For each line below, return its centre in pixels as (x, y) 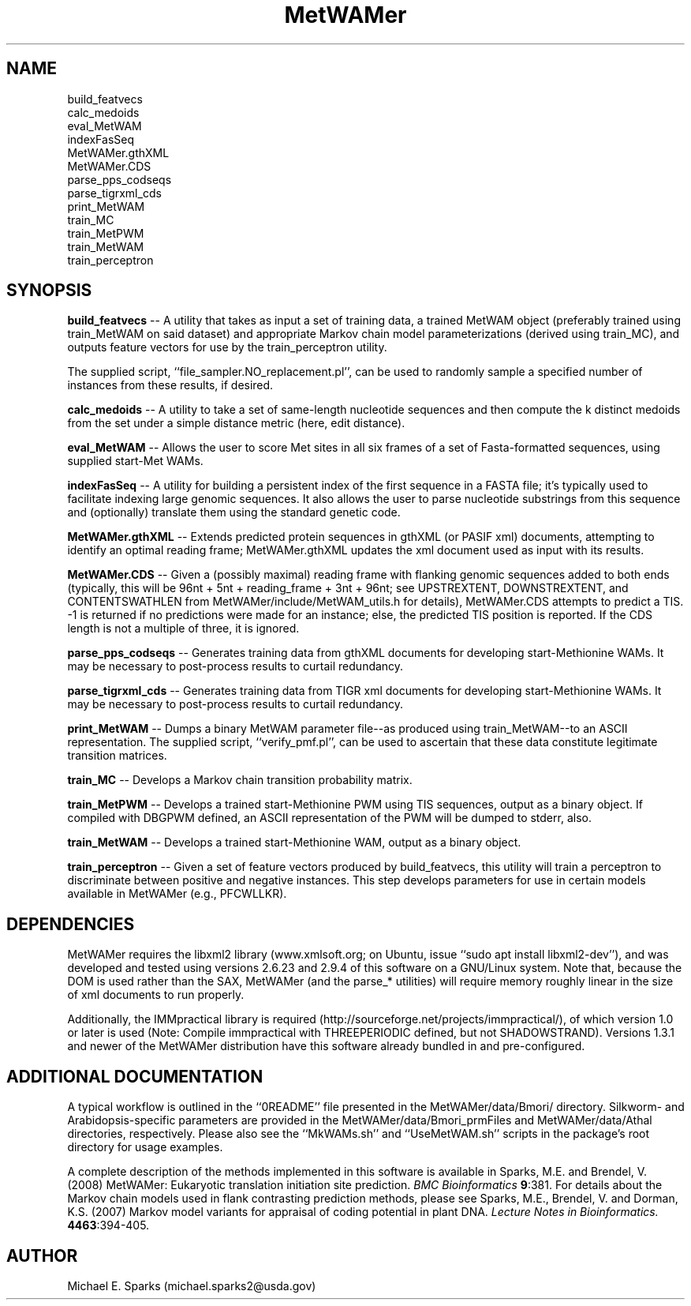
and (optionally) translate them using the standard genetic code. (234, 512)
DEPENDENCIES (71, 924)
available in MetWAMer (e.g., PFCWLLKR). (177, 894)
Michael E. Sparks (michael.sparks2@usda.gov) (192, 1285)
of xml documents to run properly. (156, 995)
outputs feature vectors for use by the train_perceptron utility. (227, 347)
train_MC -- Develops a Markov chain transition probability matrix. (240, 780)
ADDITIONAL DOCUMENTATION (135, 1076)
